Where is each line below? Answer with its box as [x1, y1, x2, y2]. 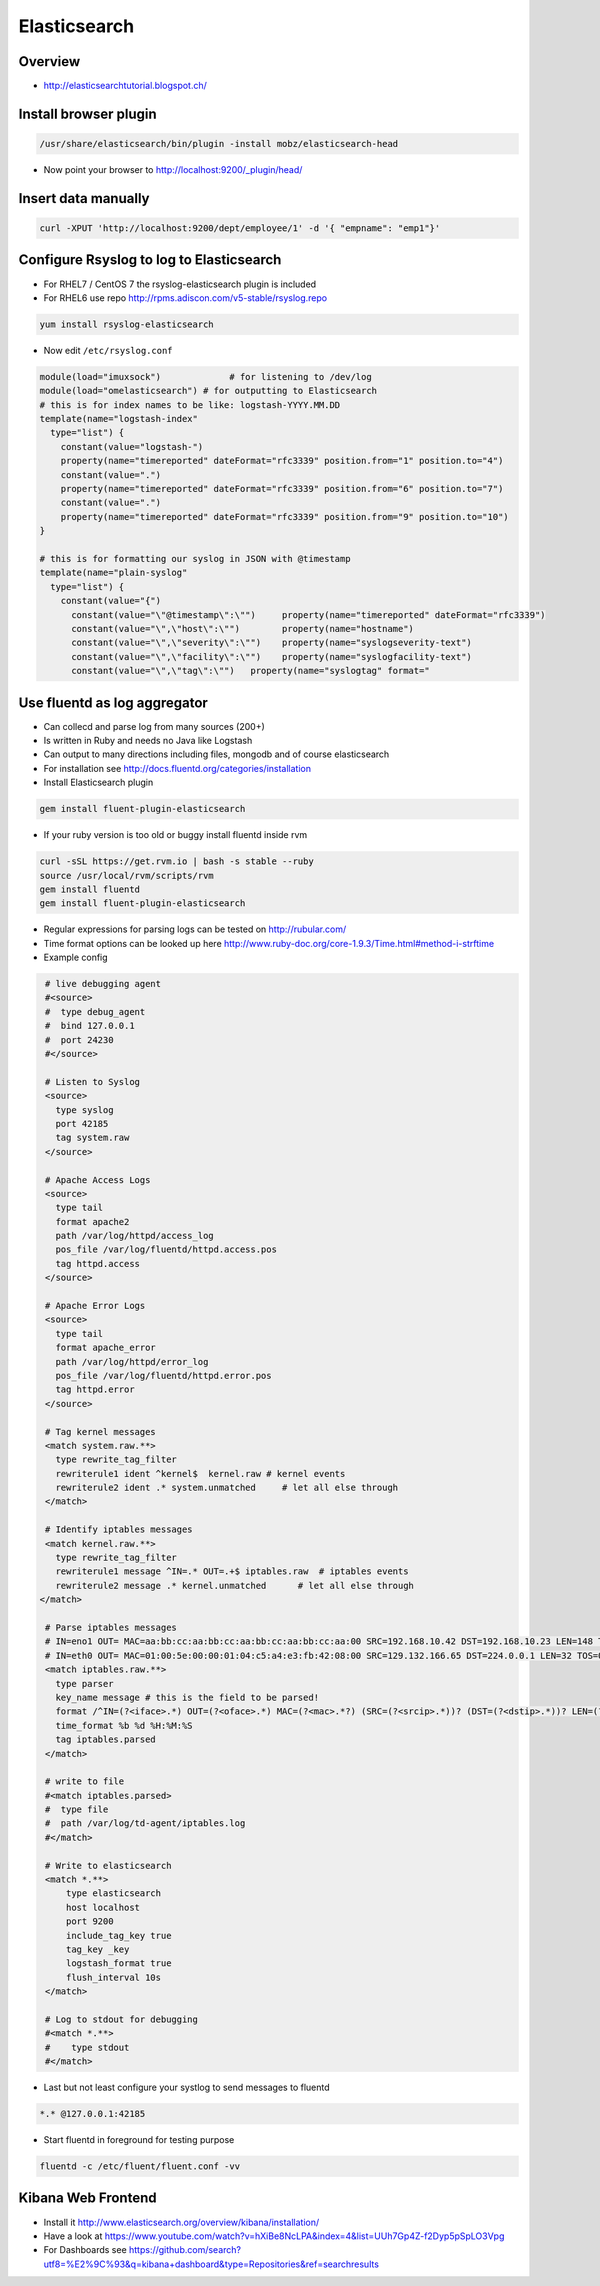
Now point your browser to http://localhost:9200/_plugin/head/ [43, 164, 303, 176]
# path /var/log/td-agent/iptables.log [45, 1818, 246, 1829]
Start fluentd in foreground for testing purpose [43, 2134, 235, 2146]
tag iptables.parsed [55, 1734, 157, 1745]
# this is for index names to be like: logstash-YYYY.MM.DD [39, 399, 341, 410]
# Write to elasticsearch [45, 1860, 172, 1871]
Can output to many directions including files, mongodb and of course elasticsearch [43, 748, 390, 760]
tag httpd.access [55, 1258, 140, 1269]
